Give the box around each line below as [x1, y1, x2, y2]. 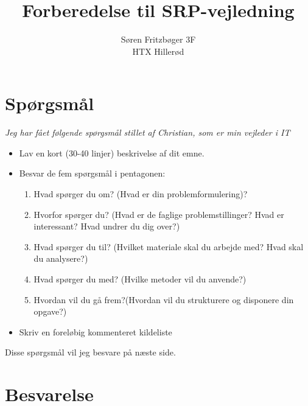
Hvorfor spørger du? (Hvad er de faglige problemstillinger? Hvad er [33, 208, 284, 220]
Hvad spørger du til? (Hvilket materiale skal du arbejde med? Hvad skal [33, 240, 304, 253]
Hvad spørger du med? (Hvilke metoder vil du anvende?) [33, 273, 247, 285]
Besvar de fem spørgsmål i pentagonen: [19, 167, 166, 180]
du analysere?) [33, 252, 88, 265]
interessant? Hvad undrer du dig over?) [33, 220, 180, 233]
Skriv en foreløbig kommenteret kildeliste [19, 325, 172, 338]
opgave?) [33, 305, 67, 318]
